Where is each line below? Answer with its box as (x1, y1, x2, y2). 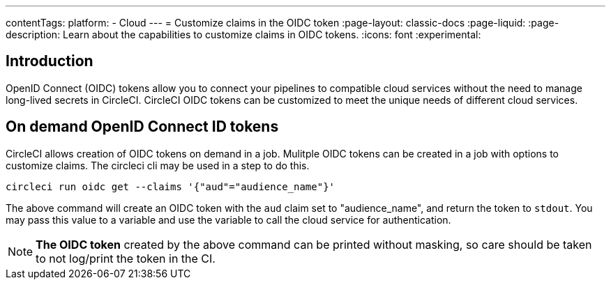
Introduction (6, 52, 93, 70)
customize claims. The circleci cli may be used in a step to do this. (6, 159, 310, 171)
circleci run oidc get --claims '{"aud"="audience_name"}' (6, 180, 335, 192)
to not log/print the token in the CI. (36, 251, 216, 265)
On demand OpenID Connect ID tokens (6, 118, 279, 136)
